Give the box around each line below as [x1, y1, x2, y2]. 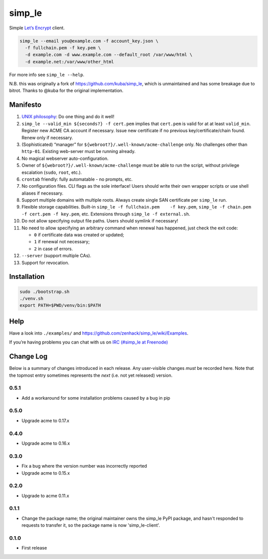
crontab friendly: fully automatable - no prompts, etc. [21, 176, 133, 182]
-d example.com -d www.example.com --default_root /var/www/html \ [25, 52, 193, 58]
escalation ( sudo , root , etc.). [21, 169, 82, 175]
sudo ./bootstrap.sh [19, 288, 69, 294]
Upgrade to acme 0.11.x [21, 492, 69, 498]
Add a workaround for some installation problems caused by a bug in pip [21, 395, 171, 401]
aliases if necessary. [21, 190, 64, 196]
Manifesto [9, 101, 42, 109]
